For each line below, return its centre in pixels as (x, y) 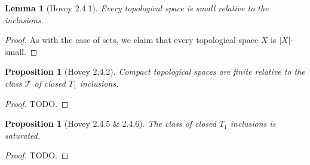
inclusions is (253, 123)
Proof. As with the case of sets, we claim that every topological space (132, 40)
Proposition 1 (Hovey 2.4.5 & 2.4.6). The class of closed (111, 123)
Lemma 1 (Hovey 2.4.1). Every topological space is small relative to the (137, 8)
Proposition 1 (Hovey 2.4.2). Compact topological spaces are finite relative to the (155, 71)
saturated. (23, 135)
